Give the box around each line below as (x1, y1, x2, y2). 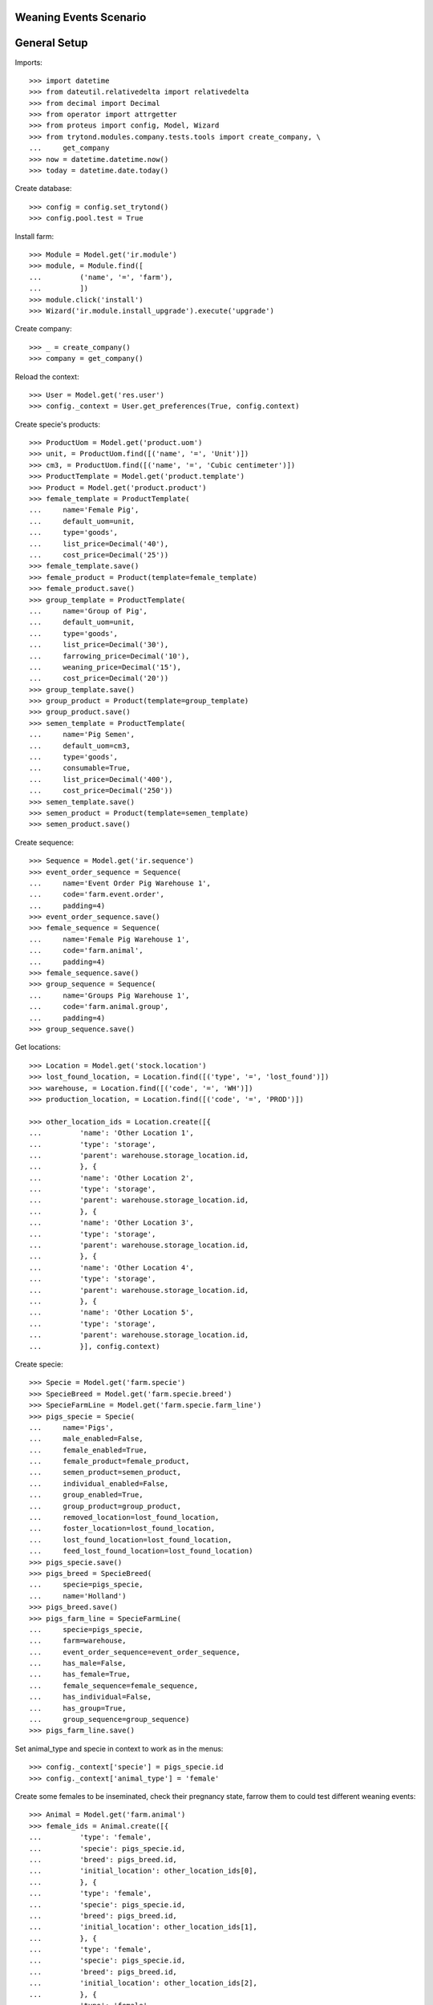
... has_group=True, (29, 1703, 127, 1712)
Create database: (14, 184, 72, 193)
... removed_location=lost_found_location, (29, 1513, 220, 1522)
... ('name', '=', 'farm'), (29, 273, 173, 282)
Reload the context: (14, 371, 79, 381)
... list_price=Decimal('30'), (29, 640, 169, 650)
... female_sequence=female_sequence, (29, 1681, 199, 1690)
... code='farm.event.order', (29, 890, 164, 899)
